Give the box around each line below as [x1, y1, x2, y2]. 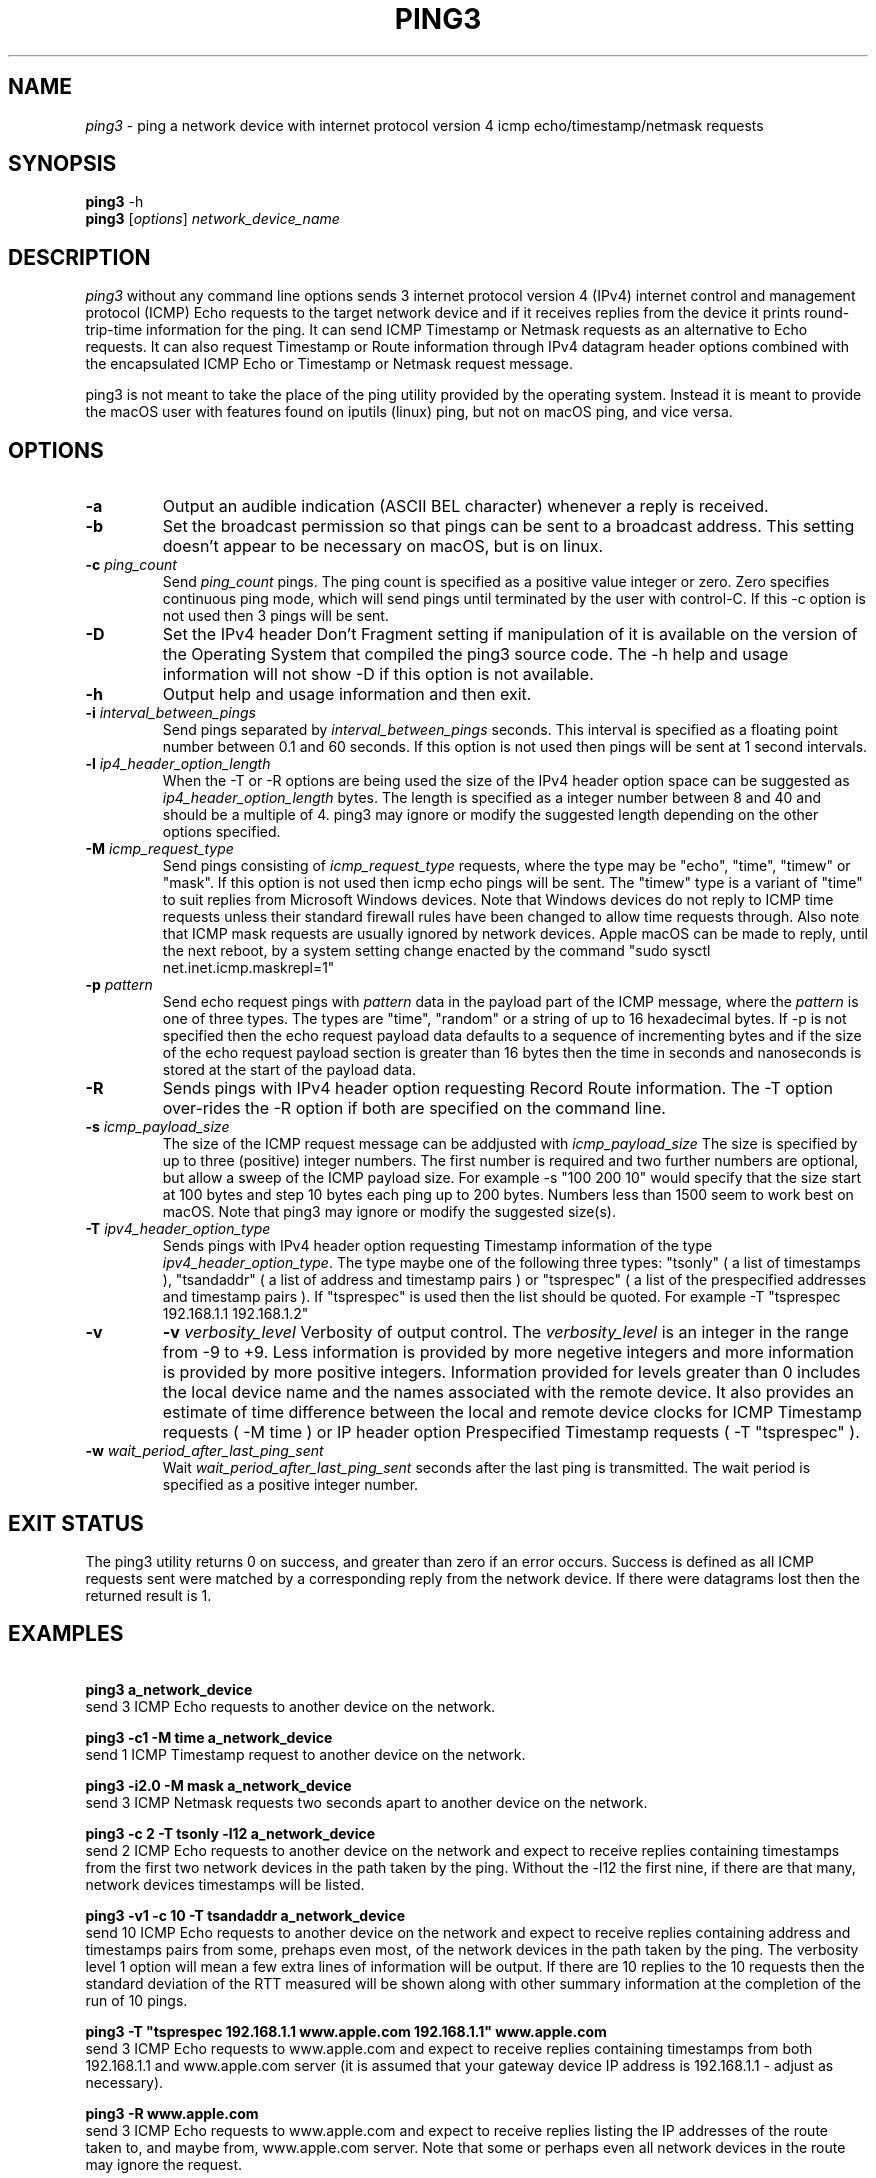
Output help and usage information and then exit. [162, 684, 532, 705]
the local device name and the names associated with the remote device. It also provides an [162, 1382, 854, 1403]
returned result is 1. [85, 1586, 212, 1604]
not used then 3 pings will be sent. [162, 607, 389, 625]
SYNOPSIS [8, 151, 117, 177]
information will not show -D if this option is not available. [162, 664, 594, 685]
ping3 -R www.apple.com [85, 2104, 259, 2122]
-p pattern [85, 976, 153, 994]
